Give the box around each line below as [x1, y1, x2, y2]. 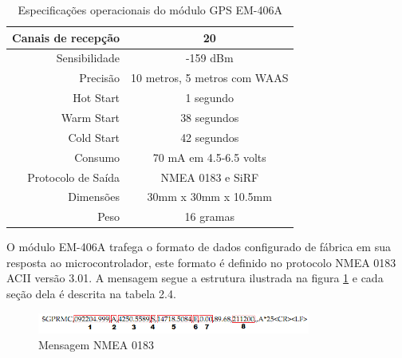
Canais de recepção [12, 29, 120, 45]
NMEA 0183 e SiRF [160, 168, 259, 185]
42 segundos [180, 128, 239, 145]
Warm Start [61, 108, 120, 125]
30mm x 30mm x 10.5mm [147, 188, 272, 205]
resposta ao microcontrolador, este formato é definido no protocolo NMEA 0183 [6, 254, 396, 270]
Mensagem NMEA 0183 [38, 336, 154, 353]
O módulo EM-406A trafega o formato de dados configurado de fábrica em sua [6, 238, 391, 255]
